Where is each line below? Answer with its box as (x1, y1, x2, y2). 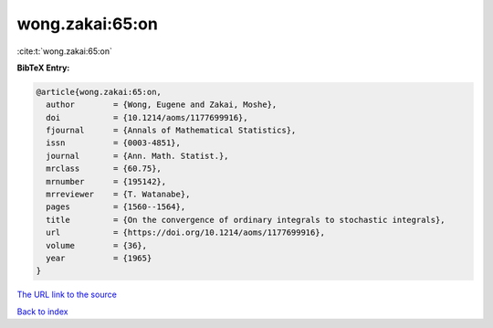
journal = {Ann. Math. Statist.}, (46, 151, 229, 161)
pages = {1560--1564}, (46, 202, 186, 212)
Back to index (16, 306, 68, 317)
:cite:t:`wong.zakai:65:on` (16, 46, 113, 57)
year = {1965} (46, 253, 152, 263)
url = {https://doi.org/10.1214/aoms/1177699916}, (46, 227, 326, 238)
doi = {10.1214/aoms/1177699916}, (46, 112, 248, 122)
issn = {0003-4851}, (46, 138, 182, 148)
